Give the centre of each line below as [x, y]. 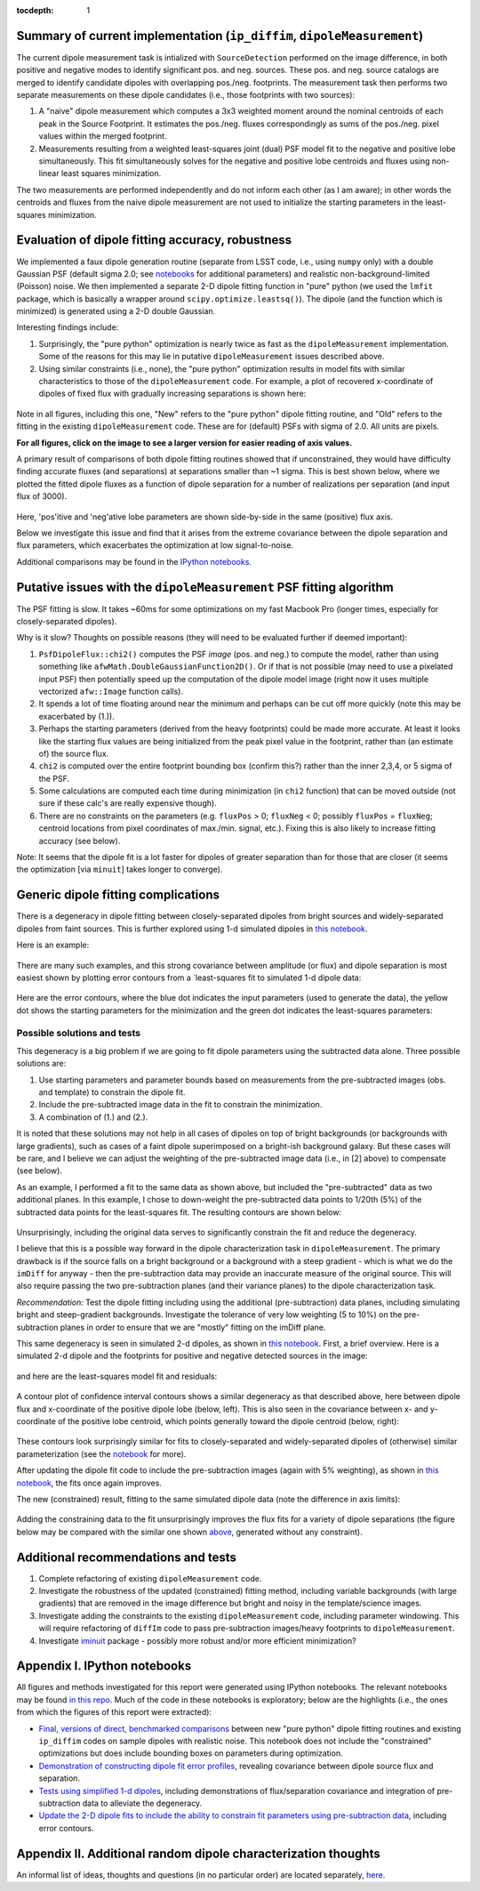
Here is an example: [53, 945]
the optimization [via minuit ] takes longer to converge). [120, 869]
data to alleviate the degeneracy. [142, 1803]
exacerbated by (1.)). [76, 716]
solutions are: [41, 1064]
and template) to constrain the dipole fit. [112, 1092]
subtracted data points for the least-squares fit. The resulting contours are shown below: [179, 1212]
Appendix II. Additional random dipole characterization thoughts [199, 1853]
